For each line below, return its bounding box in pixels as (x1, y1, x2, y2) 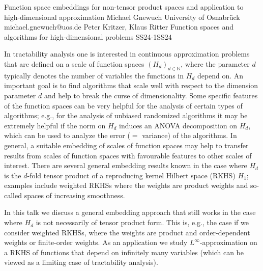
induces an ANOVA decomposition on (119, 120, 238, 130)
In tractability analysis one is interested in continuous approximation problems (4, 48, 250, 59)
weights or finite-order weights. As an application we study (4, 237, 188, 248)
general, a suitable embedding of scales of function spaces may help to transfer (4, 140, 249, 150)
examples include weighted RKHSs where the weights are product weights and (4, 180, 248, 191)
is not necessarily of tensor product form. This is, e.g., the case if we (36, 217, 249, 228)
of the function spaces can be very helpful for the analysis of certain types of (4, 100, 243, 111)
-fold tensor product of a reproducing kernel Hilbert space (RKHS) (27, 170, 236, 180)
